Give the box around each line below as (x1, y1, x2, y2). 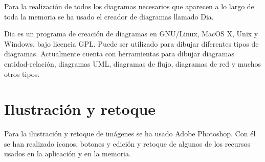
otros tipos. (4, 68, 40, 79)
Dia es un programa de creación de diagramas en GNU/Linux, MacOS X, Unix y (4, 28, 258, 39)
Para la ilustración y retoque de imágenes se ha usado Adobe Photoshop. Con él (4, 128, 256, 139)
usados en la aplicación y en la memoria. (4, 148, 131, 159)
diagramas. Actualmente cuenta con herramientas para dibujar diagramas (4, 48, 235, 59)
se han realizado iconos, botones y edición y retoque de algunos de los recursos (4, 138, 250, 149)
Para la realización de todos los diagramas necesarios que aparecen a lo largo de (4, 1, 254, 11)
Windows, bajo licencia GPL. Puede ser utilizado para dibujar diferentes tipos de (4, 38, 259, 49)
